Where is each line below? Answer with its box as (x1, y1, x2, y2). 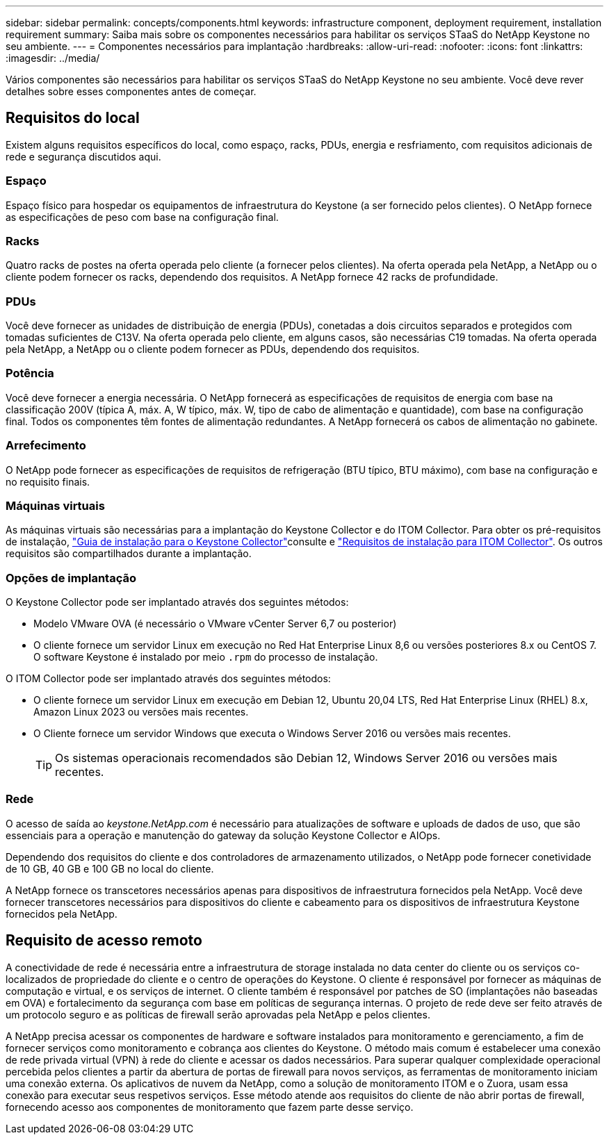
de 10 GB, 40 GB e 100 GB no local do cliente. (6, 862, 214, 875)
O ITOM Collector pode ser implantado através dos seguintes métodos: (6, 672, 331, 685)
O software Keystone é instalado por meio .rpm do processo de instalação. (33, 651, 378, 663)
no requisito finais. (6, 475, 90, 488)
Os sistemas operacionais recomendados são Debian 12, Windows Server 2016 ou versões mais (55, 751, 558, 766)
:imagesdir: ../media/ (6, 52, 100, 64)
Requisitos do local (6, 109, 140, 127)
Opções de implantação (6, 570, 136, 585)
